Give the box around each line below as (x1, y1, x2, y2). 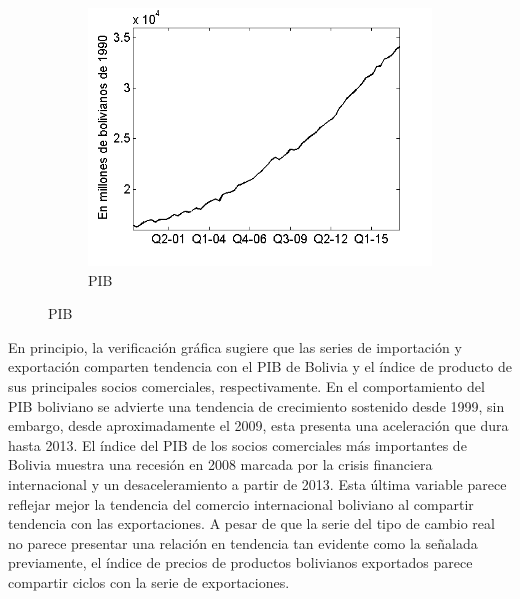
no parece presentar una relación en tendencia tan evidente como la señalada (8, 532, 478, 553)
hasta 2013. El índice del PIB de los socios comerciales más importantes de (8, 434, 467, 455)
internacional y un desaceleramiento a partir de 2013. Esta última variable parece (8, 473, 507, 494)
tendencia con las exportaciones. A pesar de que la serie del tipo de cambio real (8, 513, 495, 534)
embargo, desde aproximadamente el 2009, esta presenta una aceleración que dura (8, 415, 509, 436)
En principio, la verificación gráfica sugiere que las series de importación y (8, 336, 462, 357)
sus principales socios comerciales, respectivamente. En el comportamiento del (8, 375, 485, 396)
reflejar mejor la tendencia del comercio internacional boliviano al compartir (8, 493, 474, 514)
